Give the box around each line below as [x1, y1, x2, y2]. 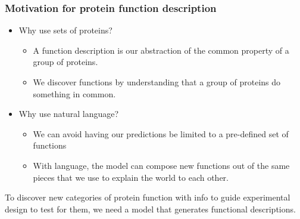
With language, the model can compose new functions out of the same [33, 159, 290, 171]
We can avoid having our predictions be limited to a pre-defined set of [33, 127, 289, 140]
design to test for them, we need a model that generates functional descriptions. [5, 202, 296, 215]
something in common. [33, 87, 116, 100]
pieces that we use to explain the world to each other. [33, 171, 229, 183]
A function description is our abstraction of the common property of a [33, 44, 289, 56]
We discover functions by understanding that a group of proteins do [33, 76, 281, 88]
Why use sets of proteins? [18, 24, 112, 36]
